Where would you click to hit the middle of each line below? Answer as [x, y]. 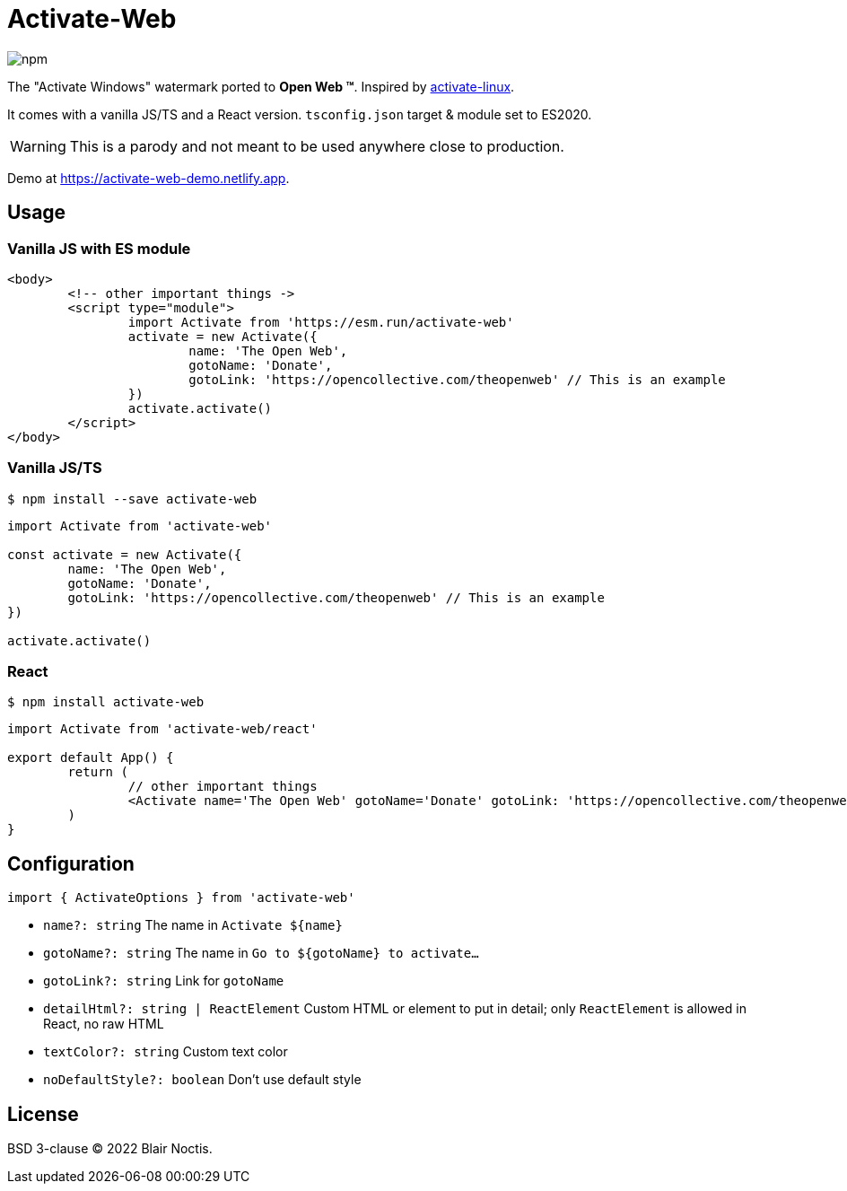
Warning [38, 146]
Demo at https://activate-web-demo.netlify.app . [148, 178]
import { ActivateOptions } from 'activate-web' [181, 898]
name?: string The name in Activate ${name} [193, 925]
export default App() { [91, 758]
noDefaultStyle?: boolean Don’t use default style [202, 1080]
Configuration [71, 863]
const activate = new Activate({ [125, 554]
